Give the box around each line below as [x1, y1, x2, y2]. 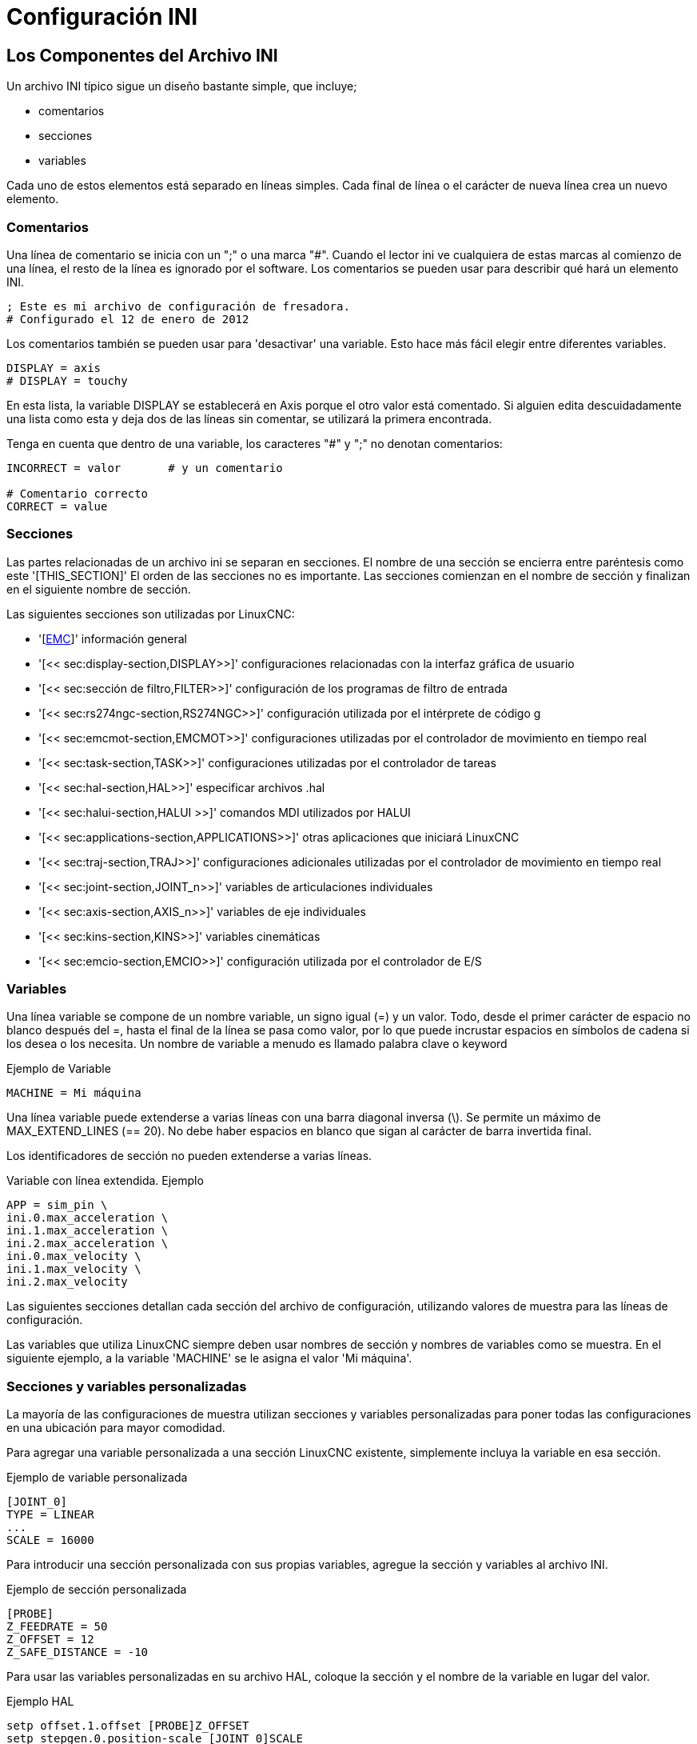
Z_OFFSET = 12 [6, 1633, 94, 1646]
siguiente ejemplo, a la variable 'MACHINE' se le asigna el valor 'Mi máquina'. [6, 1351, 412, 1366]
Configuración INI [6, 3, 198, 30]
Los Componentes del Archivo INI [6, 45, 278, 66]
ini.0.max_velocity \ [6, 1250, 141, 1263]
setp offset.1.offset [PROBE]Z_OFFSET [6, 1719, 249, 1733]
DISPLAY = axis [6, 361, 102, 374]
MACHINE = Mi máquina [6, 1086, 141, 1100]
